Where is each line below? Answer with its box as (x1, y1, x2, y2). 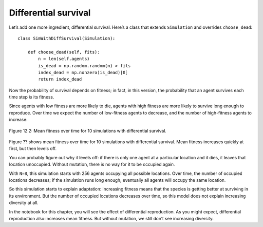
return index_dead (38, 76, 82, 82)
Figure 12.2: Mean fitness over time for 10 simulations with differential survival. (9, 128, 167, 133)
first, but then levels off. (9, 146, 57, 151)
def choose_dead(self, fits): (27, 49, 100, 55)
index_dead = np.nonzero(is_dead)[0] (38, 70, 129, 75)
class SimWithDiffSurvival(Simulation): (18, 36, 115, 41)
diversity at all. (9, 200, 38, 206)
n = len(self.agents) (38, 56, 90, 62)
